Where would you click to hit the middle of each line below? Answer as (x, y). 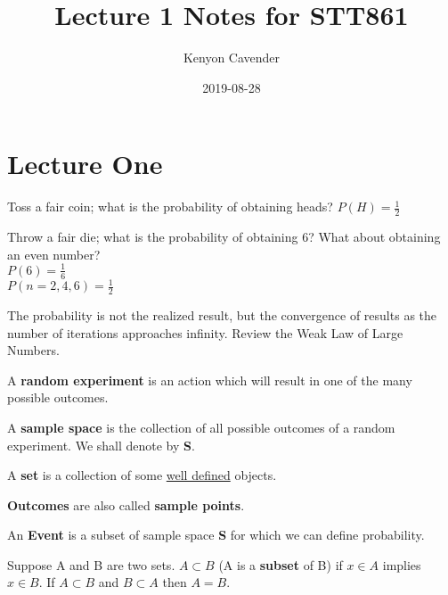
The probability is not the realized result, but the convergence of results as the (222, 314)
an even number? (54, 254)
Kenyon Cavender (232, 58)
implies (402, 564)
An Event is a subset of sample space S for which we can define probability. (216, 535)
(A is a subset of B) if (281, 564)
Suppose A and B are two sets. (91, 564)
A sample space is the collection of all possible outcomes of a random (201, 427)
